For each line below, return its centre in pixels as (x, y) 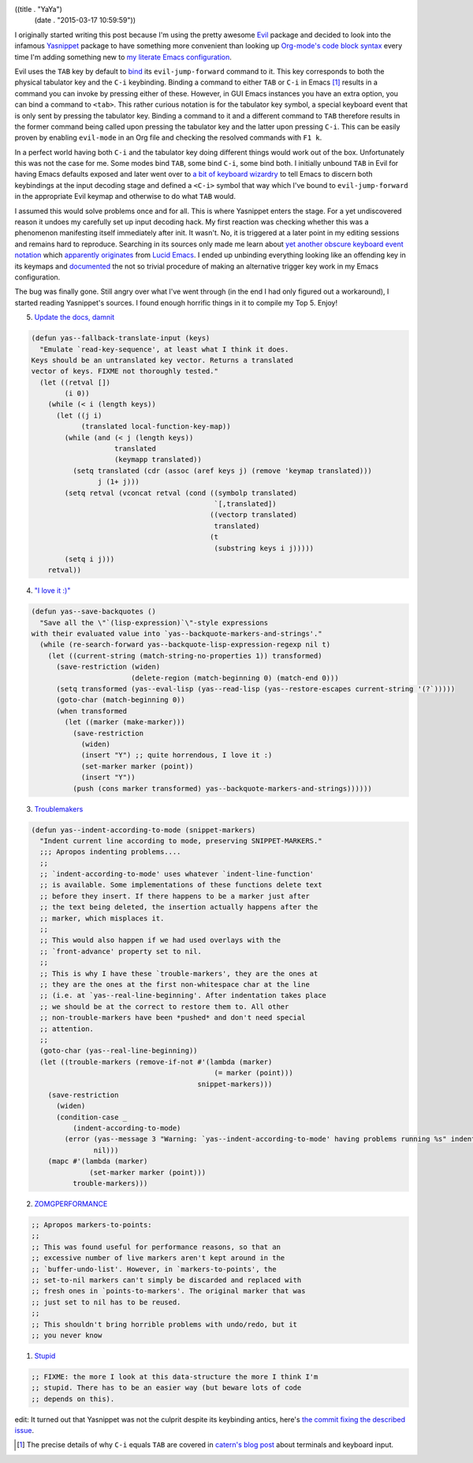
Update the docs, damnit (74, 317)
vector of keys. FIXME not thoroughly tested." (125, 371)
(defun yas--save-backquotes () (94, 611)
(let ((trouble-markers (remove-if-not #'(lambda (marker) (156, 1062)
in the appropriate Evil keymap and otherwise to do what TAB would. (125, 197)
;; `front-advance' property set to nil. (121, 951)
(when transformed (92, 711)
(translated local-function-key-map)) (156, 427)
